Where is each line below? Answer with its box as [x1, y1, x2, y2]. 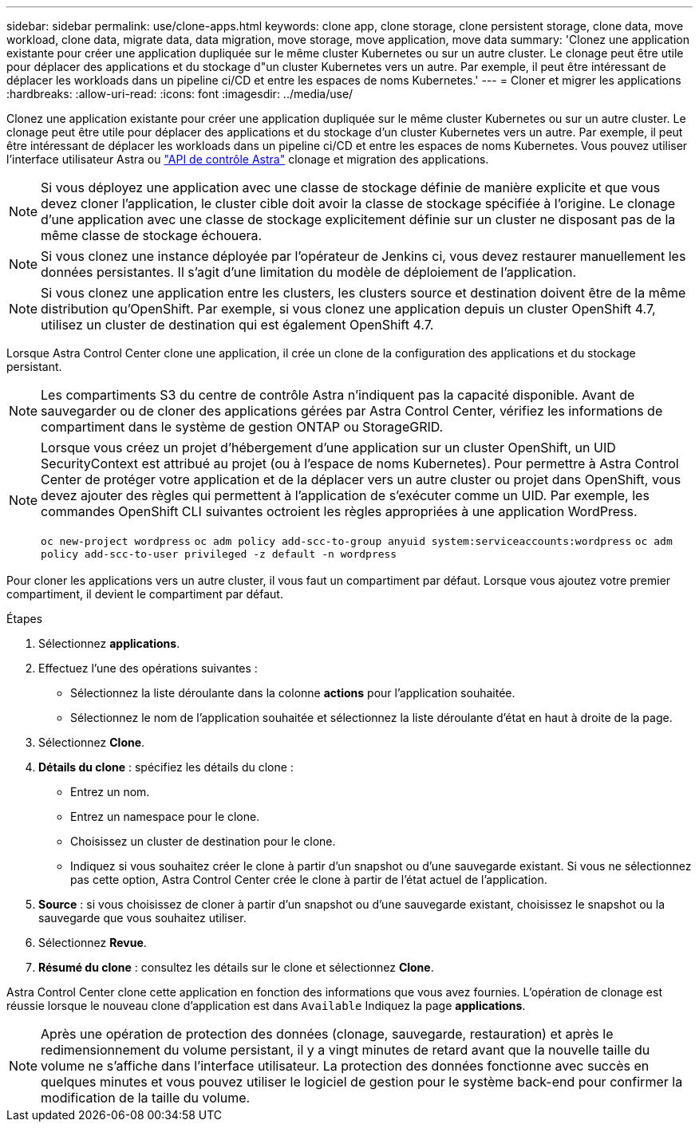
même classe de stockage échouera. [41, 227, 263, 243]
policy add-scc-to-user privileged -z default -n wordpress [41, 548, 397, 560]
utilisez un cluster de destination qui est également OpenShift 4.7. [41, 317, 434, 333]
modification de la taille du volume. [41, 1090, 251, 1106]
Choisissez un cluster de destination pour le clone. [70, 834, 336, 848]
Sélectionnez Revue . [38, 936, 147, 949]
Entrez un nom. [70, 785, 150, 799]
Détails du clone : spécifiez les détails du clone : [38, 760, 294, 774]
